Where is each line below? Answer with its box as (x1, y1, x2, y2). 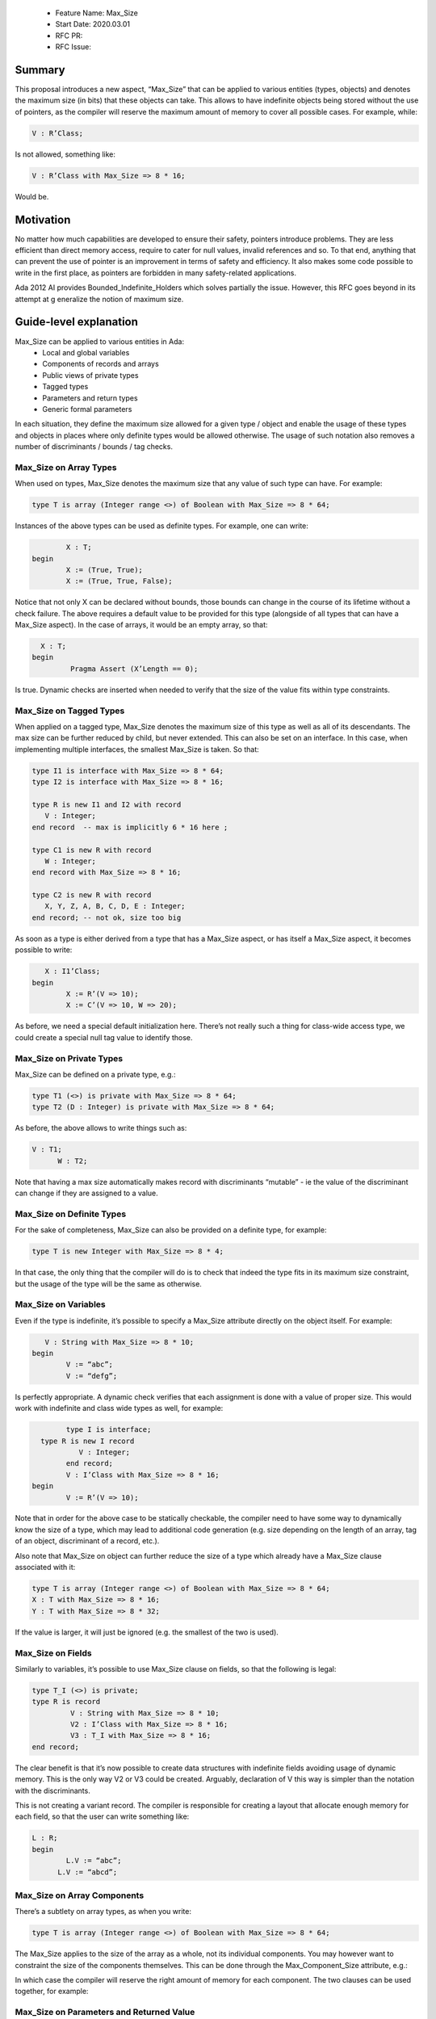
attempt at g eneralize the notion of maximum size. (15, 294, 184, 304)
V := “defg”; (65, 1371, 118, 1380)
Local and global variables (42, 347, 130, 357)
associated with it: (15, 1563, 76, 1572)
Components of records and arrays (42, 359, 159, 369)
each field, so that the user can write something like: (15, 1811, 190, 1821)
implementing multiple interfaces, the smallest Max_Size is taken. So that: (15, 744, 260, 754)
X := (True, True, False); (65, 577, 173, 586)
